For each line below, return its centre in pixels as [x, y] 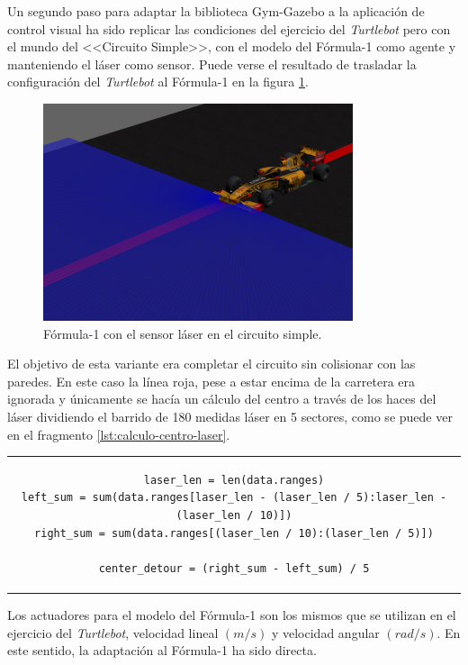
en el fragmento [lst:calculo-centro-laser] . [119, 434]
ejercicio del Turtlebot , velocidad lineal [113, 632]
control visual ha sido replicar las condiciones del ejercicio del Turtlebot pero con [229, 28]
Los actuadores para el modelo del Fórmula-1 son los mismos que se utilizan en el [232, 614]
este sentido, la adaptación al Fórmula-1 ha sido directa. [162, 650]
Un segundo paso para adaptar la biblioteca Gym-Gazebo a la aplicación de [216, 11]
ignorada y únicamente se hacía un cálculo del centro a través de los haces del [222, 399]
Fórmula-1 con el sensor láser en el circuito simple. [183, 333]
